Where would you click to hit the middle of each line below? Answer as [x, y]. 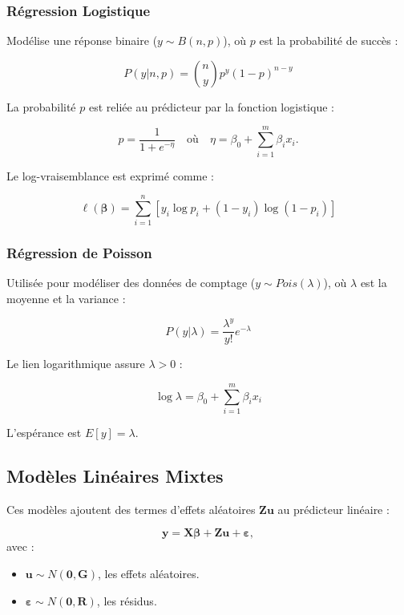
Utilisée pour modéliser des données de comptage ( [131, 283]
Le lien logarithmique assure [76, 364]
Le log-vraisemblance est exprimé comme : [110, 175]
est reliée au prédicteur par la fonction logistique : [211, 106]
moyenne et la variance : [66, 299]
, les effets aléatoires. [149, 573]
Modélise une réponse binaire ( [82, 40]
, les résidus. [127, 600]
